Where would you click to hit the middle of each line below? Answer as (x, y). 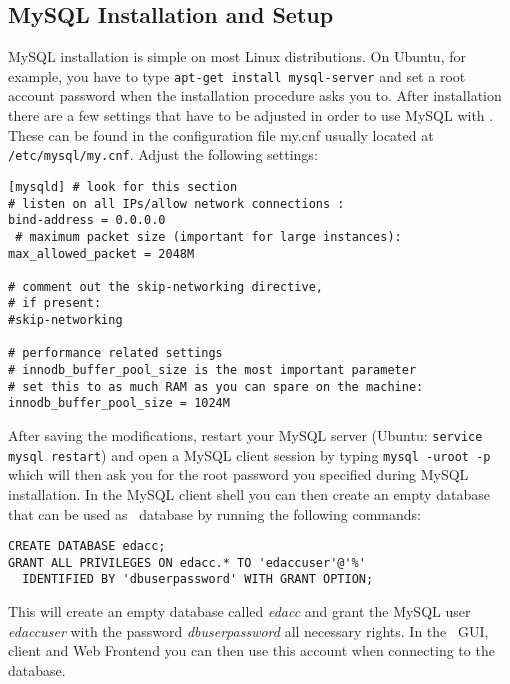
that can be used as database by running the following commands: (214, 513)
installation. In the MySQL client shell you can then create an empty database (249, 493)
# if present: (55, 303)
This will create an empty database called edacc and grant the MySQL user (239, 611)
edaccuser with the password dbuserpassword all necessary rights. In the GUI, (248, 630)
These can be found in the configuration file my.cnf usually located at (221, 134)
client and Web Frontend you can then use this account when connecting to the (251, 650)
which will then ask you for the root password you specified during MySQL (238, 474)
